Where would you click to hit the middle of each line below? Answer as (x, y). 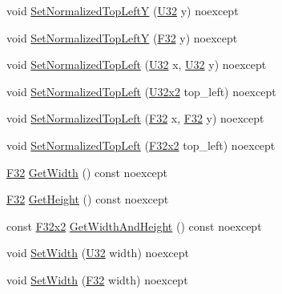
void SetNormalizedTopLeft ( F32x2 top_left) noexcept (141, 145)
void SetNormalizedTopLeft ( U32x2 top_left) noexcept (141, 91)
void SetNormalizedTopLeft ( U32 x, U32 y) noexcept (137, 64)
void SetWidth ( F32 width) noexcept (97, 279)
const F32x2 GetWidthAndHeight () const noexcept (134, 226)
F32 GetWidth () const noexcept (87, 172)
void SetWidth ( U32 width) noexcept (98, 253)
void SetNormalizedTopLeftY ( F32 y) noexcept (122, 37)
